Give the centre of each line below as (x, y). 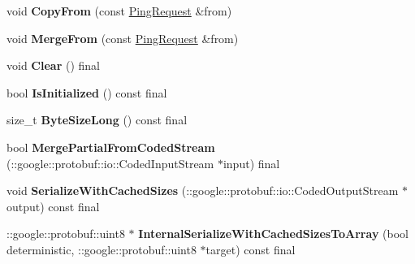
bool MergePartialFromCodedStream (111, 147)
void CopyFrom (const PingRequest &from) (119, 11)
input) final (251, 163)
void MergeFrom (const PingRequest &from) (123, 38)
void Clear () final (53, 65)
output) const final (53, 206)
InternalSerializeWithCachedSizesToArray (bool (273, 234)
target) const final (251, 249)
